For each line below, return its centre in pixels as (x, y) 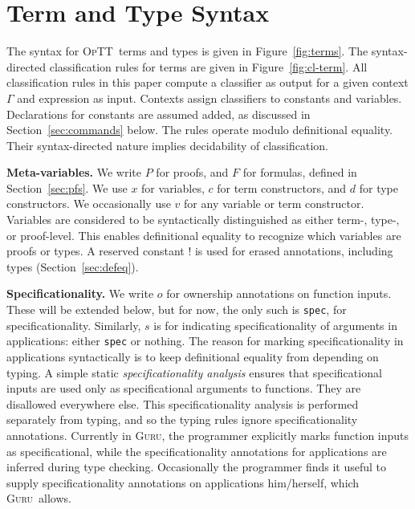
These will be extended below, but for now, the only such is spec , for (177, 309)
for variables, (173, 187)
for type (379, 187)
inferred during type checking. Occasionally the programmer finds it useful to (197, 467)
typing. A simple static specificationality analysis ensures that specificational (194, 372)
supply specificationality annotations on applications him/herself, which (183, 482)
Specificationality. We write (80, 293)
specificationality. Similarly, (74, 325)
